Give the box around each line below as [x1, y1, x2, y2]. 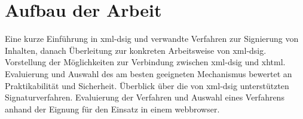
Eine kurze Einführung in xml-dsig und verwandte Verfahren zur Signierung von [5, 32, 299, 45]
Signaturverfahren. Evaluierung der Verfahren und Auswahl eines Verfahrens [5, 91, 284, 103]
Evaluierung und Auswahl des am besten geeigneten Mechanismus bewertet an [5, 67, 292, 80]
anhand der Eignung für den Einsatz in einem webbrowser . [5, 102, 220, 115]
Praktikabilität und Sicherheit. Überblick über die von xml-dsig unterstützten [5, 79, 289, 91]
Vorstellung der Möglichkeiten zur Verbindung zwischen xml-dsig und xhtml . [5, 56, 286, 68]
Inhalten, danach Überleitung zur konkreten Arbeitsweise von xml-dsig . [5, 44, 267, 56]
